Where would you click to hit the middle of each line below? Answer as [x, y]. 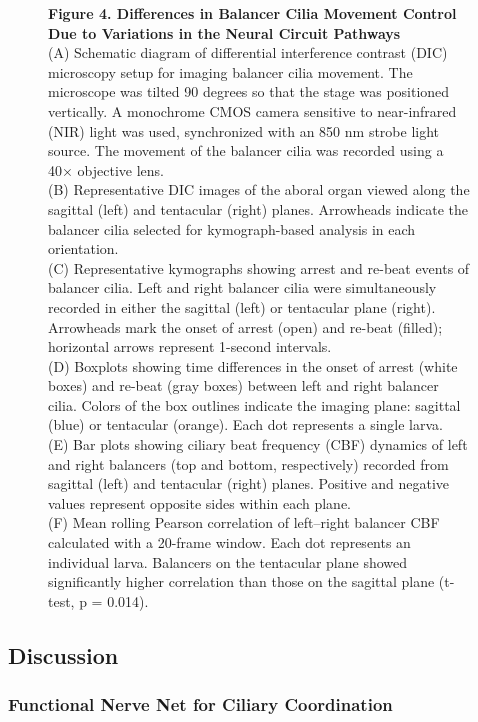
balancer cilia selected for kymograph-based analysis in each [232, 228]
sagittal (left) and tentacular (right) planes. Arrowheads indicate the [258, 208]
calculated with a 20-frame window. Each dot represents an [229, 542]
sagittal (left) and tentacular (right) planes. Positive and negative [249, 483]
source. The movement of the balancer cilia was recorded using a [246, 150]
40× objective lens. [106, 169]
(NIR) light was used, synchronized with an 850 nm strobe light [244, 130]
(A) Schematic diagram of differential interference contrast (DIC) [248, 52]
